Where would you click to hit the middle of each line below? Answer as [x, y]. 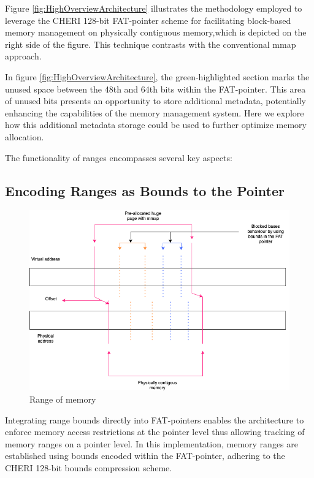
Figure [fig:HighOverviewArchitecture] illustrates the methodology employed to [154, 8]
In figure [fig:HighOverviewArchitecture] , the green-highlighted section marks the [157, 76]
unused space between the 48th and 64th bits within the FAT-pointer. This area [155, 89]
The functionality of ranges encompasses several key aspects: [119, 157]
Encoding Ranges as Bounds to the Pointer [145, 190]
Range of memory [63, 399]
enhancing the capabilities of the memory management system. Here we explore [155, 112]
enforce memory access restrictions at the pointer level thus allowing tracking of [155, 432]
